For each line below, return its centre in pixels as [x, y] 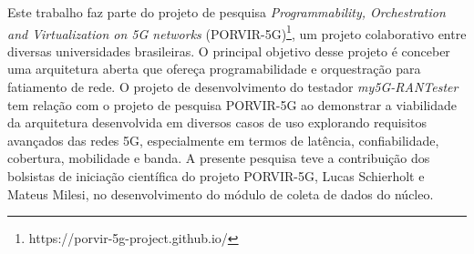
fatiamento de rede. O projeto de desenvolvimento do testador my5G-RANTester [233, 87]
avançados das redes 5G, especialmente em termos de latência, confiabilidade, [223, 140]
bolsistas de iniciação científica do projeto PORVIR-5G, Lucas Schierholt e [216, 176]
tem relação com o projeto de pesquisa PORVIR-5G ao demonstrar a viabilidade [232, 104]
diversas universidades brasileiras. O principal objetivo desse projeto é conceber [229, 51]
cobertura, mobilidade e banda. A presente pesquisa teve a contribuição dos [219, 158]
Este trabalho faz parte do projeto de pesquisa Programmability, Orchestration [227, 12]
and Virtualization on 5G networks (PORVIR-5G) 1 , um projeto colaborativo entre [237, 32]
